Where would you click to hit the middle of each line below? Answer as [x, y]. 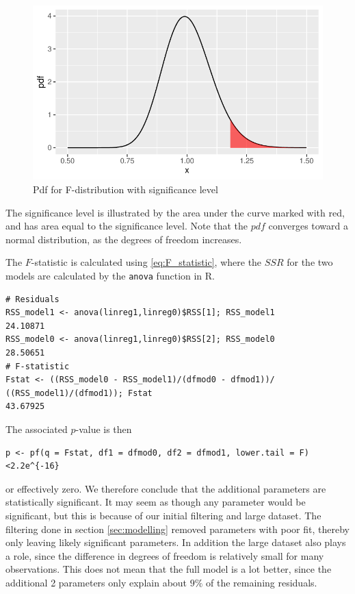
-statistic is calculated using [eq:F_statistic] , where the [146, 262]
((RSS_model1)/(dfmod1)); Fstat [79, 393]
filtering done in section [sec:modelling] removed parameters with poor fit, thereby [177, 529]
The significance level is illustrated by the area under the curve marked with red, [175, 212]
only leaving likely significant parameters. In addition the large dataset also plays [176, 542]
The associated [37, 429]
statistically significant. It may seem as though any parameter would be [156, 502]
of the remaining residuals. [262, 582]
